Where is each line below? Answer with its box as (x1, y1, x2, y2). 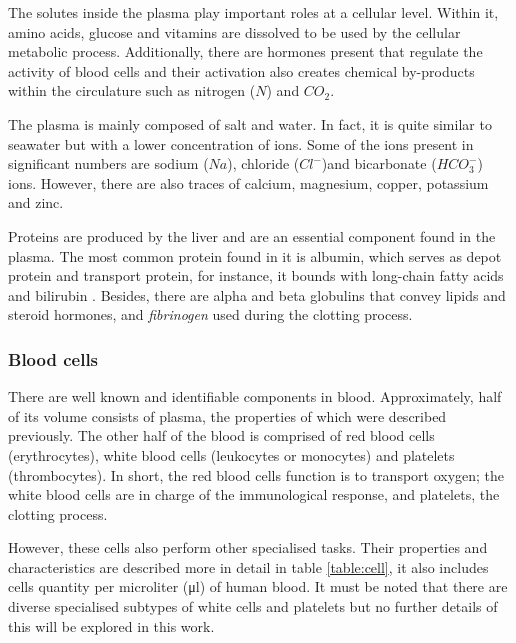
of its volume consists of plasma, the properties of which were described (8, 405, 447, 426)
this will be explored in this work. (8, 615, 215, 636)
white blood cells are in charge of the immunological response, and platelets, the (8, 484, 500, 505)
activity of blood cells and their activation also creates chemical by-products (8, 60, 475, 81)
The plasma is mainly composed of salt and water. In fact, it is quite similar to (8, 113, 492, 134)
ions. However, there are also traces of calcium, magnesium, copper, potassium (8, 172, 489, 193)
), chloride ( (227, 153, 300, 174)
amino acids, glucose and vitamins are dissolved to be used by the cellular (8, 21, 461, 42)
